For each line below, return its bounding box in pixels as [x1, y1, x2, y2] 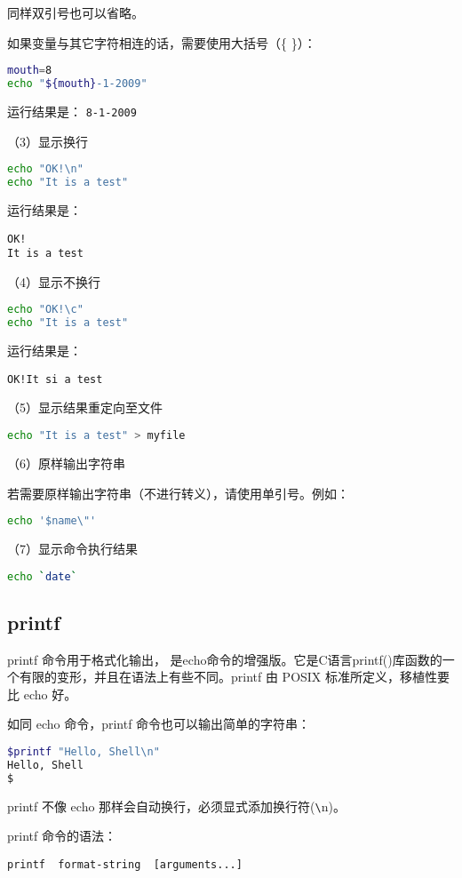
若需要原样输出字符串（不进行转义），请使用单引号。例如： [7, 483, 349, 502]
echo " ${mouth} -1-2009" [7, 77, 147, 91]
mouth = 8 [7, 64, 52, 77]
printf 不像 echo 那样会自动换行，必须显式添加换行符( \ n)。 [7, 796, 346, 815]
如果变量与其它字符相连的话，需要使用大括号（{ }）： [7, 33, 316, 52]
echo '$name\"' [7, 515, 97, 528]
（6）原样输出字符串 [7, 453, 125, 472]
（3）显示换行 [7, 132, 88, 150]
